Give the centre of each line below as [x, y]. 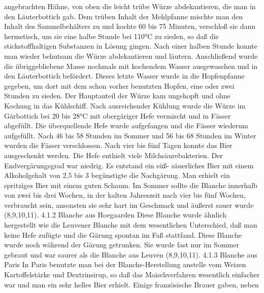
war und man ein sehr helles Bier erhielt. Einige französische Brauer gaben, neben [131, 284]
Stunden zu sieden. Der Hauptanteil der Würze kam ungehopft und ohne [117, 96]
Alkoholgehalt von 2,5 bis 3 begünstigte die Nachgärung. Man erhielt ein [117, 175]
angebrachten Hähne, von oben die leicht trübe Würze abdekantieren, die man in [130, 6]
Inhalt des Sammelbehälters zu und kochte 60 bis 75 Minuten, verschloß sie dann [130, 26]
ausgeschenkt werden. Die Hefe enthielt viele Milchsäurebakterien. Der [113, 155]
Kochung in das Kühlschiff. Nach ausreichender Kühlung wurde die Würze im [125, 105]
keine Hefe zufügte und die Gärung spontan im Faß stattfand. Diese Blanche [123, 234]
